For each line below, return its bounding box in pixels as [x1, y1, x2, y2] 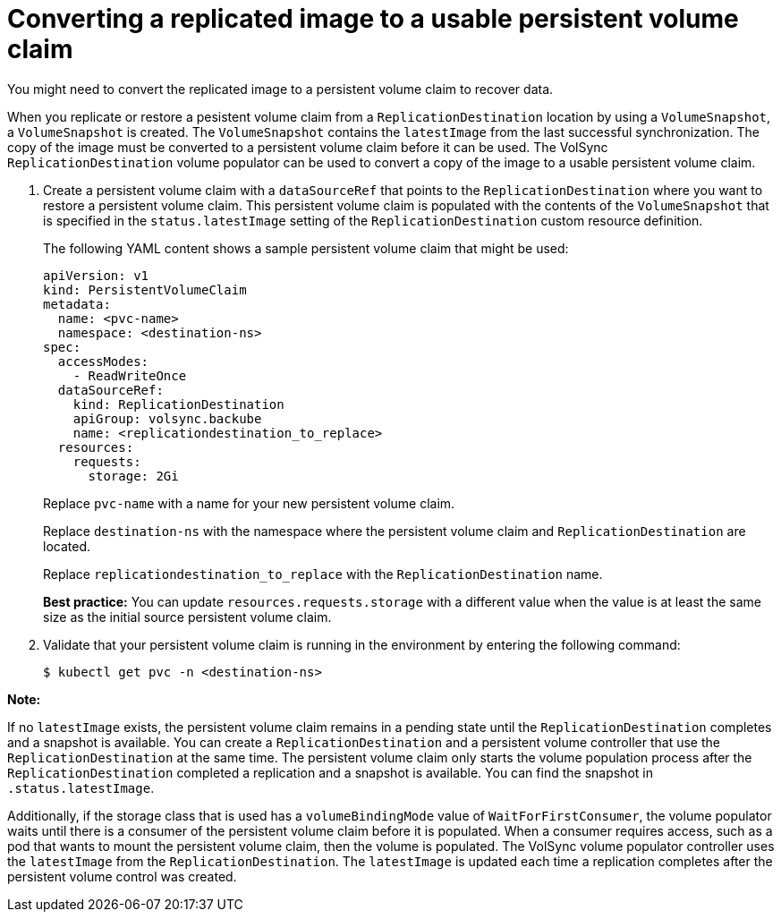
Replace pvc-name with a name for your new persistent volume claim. [43, 495, 455, 511]
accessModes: [57, 353, 149, 369]
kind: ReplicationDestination [72, 396, 284, 412]
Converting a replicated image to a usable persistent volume [7, 4, 739, 34]
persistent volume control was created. [7, 868, 237, 884]
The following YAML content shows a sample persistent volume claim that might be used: [43, 240, 569, 256]
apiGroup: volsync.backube [72, 411, 262, 426]
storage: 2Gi [88, 468, 179, 483]
